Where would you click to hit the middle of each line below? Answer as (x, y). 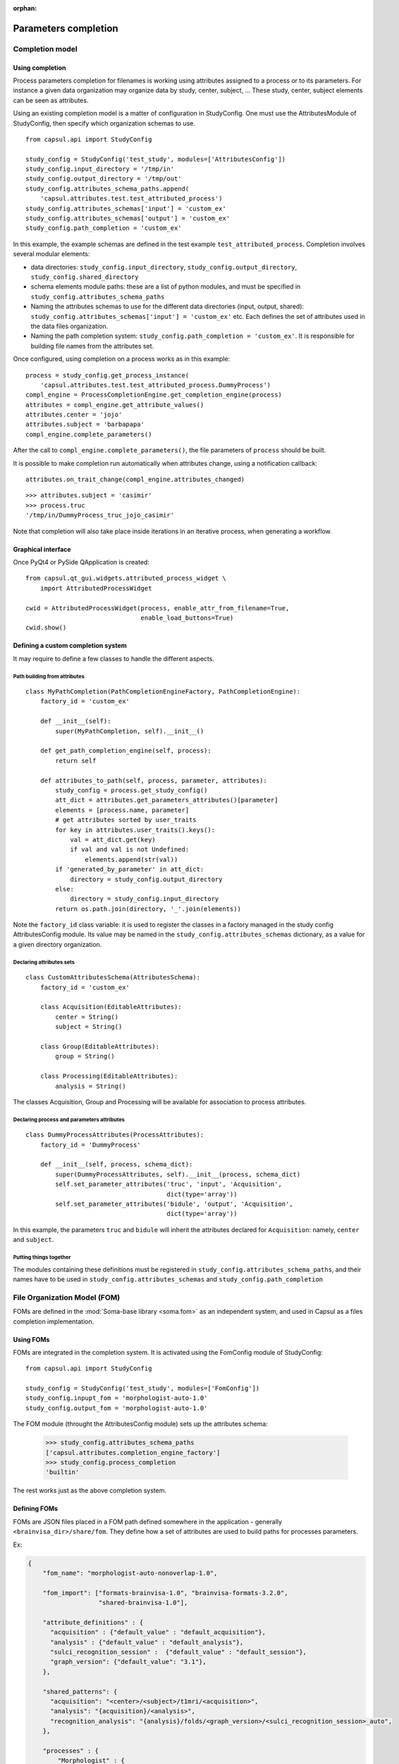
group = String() (85, 1056)
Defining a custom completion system (70, 646)
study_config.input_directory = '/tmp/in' (100, 169)
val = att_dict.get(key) (113, 839)
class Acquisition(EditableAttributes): (111, 1007)
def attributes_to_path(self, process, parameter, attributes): (153, 780)
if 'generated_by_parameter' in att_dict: (130, 869)
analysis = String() (91, 1086)
